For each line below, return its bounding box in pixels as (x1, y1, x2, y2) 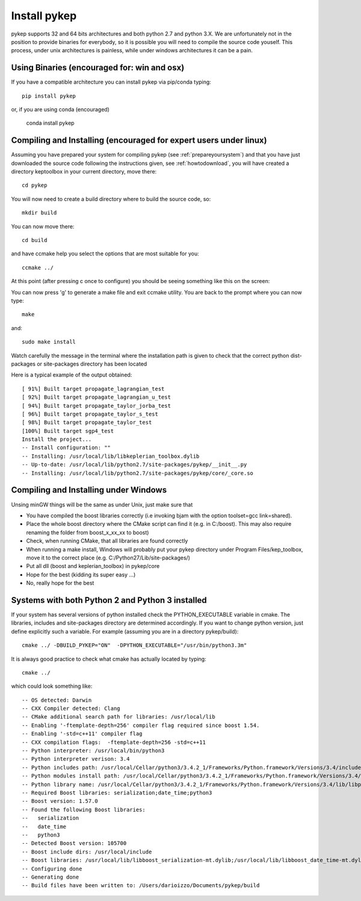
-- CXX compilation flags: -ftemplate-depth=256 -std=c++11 (22, 738, 206, 746)
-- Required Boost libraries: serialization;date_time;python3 (22, 790, 212, 796)
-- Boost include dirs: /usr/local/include (22, 848, 152, 855)
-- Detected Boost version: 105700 (22, 840, 127, 847)
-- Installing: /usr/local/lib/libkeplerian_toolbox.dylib (22, 452, 200, 460)
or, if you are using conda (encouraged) (11, 106, 110, 113)
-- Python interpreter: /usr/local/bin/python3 (22, 747, 165, 754)
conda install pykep (26, 119, 75, 126)
